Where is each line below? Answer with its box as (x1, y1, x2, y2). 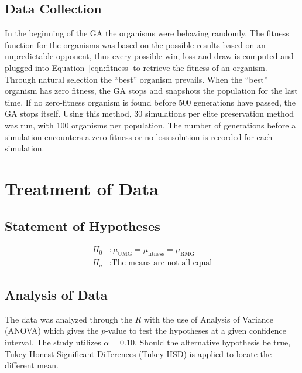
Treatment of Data (5, 176, 159, 200)
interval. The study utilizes (5, 336, 101, 348)
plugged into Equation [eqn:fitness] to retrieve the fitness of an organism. (5, 61, 267, 73)
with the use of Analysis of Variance (143, 313, 274, 325)
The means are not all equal (111, 259, 212, 267)
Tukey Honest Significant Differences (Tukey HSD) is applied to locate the (5, 347, 272, 360)
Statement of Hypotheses (5, 216, 160, 235)
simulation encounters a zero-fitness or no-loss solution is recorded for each (5, 130, 273, 143)
